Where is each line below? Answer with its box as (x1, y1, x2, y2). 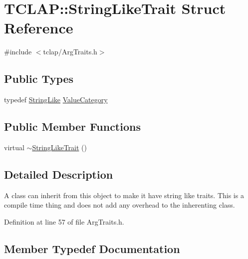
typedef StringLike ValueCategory (4, 94, 108, 105)
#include (4, 46, 32, 57)
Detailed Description (4, 166, 113, 182)
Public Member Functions (4, 119, 141, 134)
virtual (4, 142, 24, 152)
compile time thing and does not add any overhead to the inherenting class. (4, 200, 235, 210)
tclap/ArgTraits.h (43, 46, 97, 57)
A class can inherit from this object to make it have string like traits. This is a (4, 190, 244, 200)
